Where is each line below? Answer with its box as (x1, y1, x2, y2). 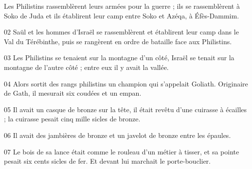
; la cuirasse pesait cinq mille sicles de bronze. (4, 114, 141, 124)
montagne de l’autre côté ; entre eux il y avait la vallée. (4, 62, 169, 72)
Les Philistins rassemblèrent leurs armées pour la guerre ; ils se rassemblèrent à (4, 1, 240, 11)
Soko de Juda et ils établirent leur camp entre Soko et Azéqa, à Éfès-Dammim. (4, 10, 239, 20)
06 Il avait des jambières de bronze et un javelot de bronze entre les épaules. (4, 130, 231, 140)
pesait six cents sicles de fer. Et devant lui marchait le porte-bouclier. (4, 156, 211, 166)
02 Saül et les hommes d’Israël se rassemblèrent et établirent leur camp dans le (4, 27, 239, 37)
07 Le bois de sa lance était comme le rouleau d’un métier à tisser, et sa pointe (4, 146, 239, 156)
